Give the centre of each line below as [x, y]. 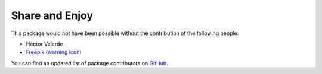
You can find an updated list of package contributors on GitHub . [89, 63]
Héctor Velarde [44, 44]
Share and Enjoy [52, 15]
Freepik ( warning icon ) [54, 52]
